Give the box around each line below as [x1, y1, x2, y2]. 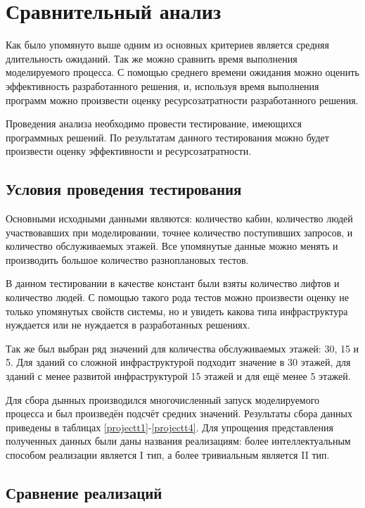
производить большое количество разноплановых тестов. [6, 252, 249, 267]
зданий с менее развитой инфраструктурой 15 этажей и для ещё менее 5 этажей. [6, 369, 351, 383]
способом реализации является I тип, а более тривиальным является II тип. [6, 447, 330, 462]
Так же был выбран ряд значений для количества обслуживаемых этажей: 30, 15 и [6, 341, 359, 355]
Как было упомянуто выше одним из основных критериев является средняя [6, 37, 329, 52]
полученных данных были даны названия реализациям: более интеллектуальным [6, 433, 351, 448]
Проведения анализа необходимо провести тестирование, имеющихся [6, 116, 302, 131]
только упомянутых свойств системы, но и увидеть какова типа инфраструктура [6, 303, 348, 318]
